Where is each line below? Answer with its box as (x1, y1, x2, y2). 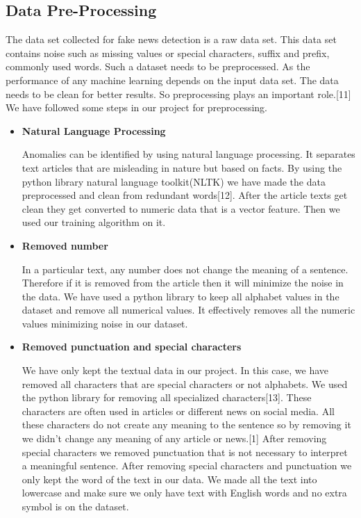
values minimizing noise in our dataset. (22, 316, 188, 330)
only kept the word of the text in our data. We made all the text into (22, 471, 317, 486)
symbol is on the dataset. (22, 499, 129, 514)
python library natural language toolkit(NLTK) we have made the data (22, 174, 326, 188)
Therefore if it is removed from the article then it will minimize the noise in (22, 275, 344, 290)
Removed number (22, 238, 108, 252)
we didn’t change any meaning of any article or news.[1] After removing (22, 431, 327, 446)
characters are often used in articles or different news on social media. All (22, 403, 335, 418)
